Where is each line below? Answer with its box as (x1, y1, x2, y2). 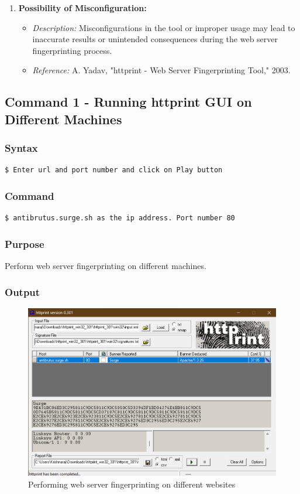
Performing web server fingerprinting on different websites (28, 478, 236, 490)
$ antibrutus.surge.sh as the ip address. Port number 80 (5, 214, 235, 223)
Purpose (5, 236, 44, 251)
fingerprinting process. (32, 44, 112, 56)
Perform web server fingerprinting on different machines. (5, 259, 206, 271)
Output (5, 284, 40, 299)
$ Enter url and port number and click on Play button (5, 166, 223, 175)
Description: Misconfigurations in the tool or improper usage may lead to (32, 21, 295, 33)
